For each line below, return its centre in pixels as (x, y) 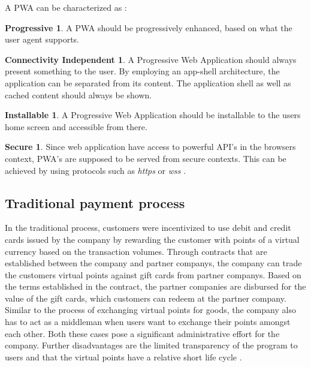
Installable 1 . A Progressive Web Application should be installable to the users (153, 115)
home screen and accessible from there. (76, 126)
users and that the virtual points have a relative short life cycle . (123, 357)
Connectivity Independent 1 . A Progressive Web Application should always (151, 59)
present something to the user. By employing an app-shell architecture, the (142, 71)
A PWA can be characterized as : (66, 7)
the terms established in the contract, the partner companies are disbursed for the (155, 286)
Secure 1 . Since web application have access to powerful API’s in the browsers (150, 147)
